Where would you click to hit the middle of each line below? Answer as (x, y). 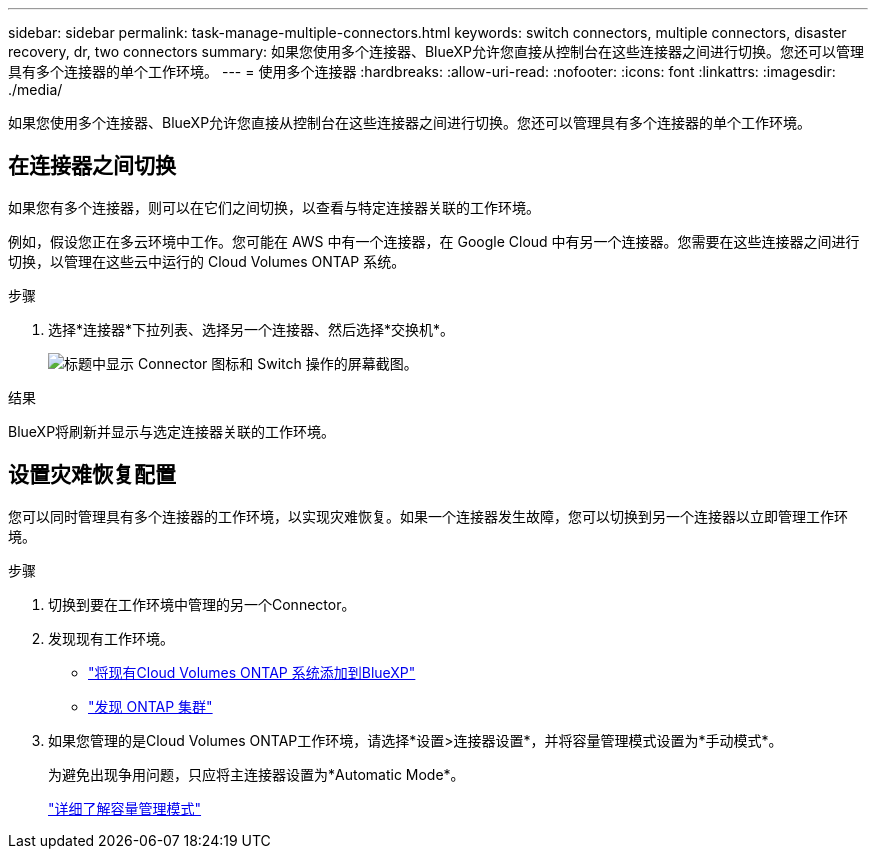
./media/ (35, 89)
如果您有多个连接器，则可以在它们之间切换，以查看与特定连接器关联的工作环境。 (274, 207)
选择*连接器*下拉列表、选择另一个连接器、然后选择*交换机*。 (251, 329)
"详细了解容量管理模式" (125, 808)
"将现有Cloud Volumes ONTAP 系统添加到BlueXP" (252, 672)
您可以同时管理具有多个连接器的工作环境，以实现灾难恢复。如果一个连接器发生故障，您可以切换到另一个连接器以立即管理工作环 (428, 516)
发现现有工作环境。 (111, 638)
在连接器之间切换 (92, 166)
